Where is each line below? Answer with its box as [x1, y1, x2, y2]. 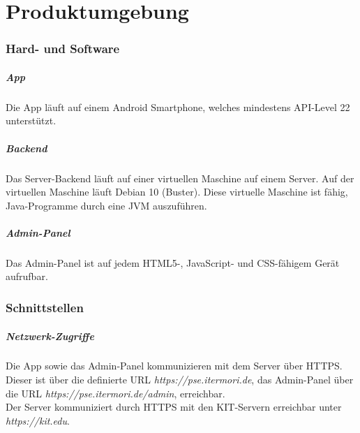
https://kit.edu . [6, 413, 70, 427]
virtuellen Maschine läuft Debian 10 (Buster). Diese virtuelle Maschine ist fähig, [6, 184, 348, 199]
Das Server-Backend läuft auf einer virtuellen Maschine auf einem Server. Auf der [6, 170, 354, 185]
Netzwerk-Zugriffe [6, 328, 94, 343]
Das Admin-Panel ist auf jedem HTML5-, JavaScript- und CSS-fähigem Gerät [6, 255, 340, 270]
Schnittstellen [6, 298, 84, 316]
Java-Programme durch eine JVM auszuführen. [6, 198, 207, 212]
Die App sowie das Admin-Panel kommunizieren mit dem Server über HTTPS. [6, 358, 343, 373]
